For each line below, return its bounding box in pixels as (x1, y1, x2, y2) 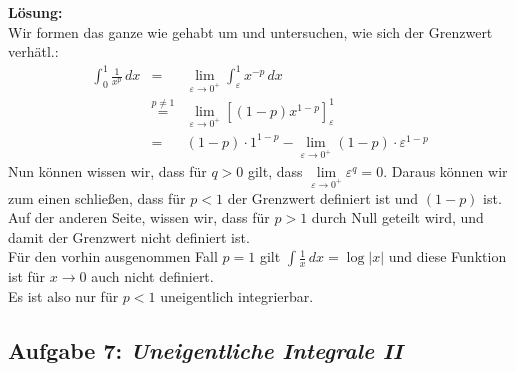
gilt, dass (247, 160, 303, 181)
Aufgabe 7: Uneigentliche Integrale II (8, 334, 403, 365)
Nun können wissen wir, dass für (8, 160, 207, 181)
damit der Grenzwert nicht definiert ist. (8, 226, 250, 247)
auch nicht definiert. (91, 266, 214, 287)
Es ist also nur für (8, 285, 119, 306)
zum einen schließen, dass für (8, 187, 186, 208)
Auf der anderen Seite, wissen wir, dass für (8, 207, 270, 228)
